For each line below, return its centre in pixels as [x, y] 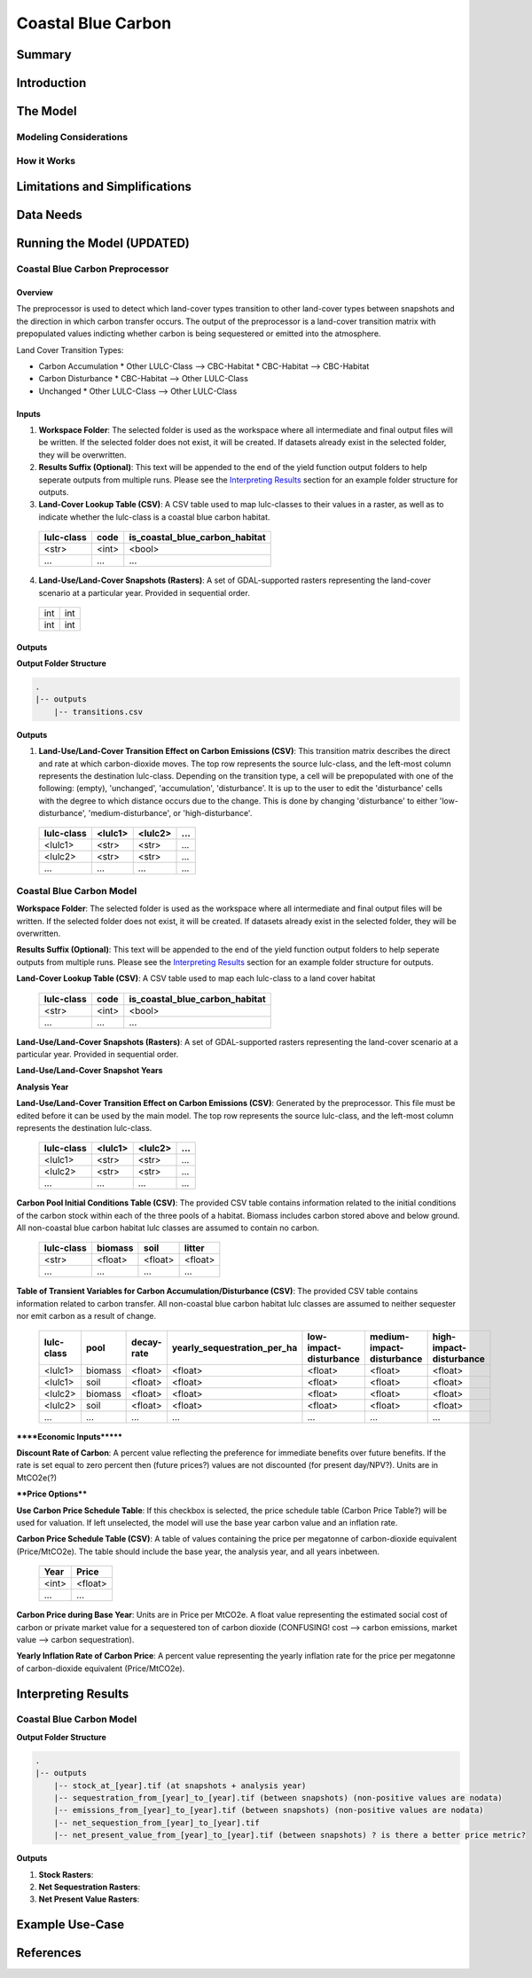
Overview [35, 292]
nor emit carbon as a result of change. [86, 1316]
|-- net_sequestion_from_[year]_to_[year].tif [157, 1822]
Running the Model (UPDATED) [103, 243]
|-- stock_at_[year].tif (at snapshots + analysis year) [180, 1786]
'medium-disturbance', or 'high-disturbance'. [170, 813]
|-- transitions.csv [98, 711]
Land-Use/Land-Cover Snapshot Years [90, 1071]
